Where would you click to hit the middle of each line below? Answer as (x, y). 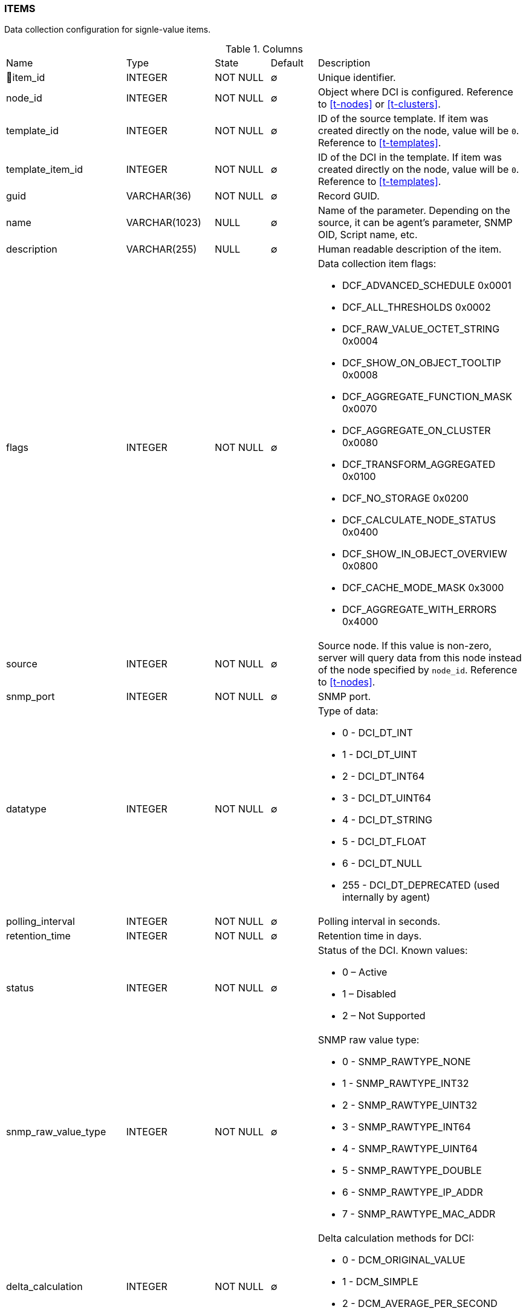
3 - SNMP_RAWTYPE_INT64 (407, 1127)
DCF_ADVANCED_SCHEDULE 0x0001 (427, 286)
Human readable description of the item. (410, 249)
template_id (32, 131)
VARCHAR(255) (161, 249)
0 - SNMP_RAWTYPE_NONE (407, 1062)
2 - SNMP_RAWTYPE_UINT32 (410, 1105)
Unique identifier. (357, 78)
